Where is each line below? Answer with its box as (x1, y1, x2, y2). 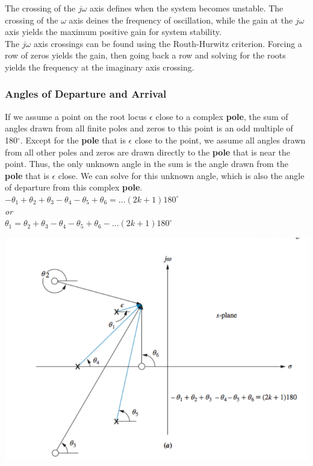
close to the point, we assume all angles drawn (134, 133, 306, 146)
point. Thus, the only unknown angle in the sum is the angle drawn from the (5, 157, 288, 170)
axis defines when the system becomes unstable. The (90, 2, 284, 14)
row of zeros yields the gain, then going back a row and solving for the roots (5, 49, 286, 61)
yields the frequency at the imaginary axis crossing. (5, 60, 194, 73)
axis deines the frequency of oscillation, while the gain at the (69, 13, 293, 26)
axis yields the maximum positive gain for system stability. (5, 25, 222, 38)
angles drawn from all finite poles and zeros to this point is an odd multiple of (5, 122, 293, 134)
